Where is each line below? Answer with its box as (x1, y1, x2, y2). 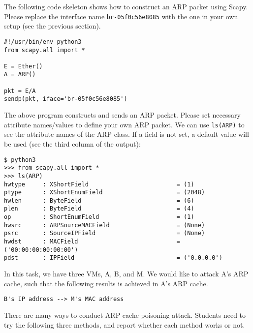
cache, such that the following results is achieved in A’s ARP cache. (4, 278, 208, 288)
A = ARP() (4, 71, 36, 78)
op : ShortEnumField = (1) (4, 213, 194, 221)
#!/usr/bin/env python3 (4, 38, 82, 45)
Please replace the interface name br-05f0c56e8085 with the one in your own (4, 11, 238, 21)
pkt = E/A (4, 87, 36, 94)
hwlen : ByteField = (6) (4, 197, 194, 204)
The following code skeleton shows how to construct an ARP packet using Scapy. (4, 1, 248, 11)
